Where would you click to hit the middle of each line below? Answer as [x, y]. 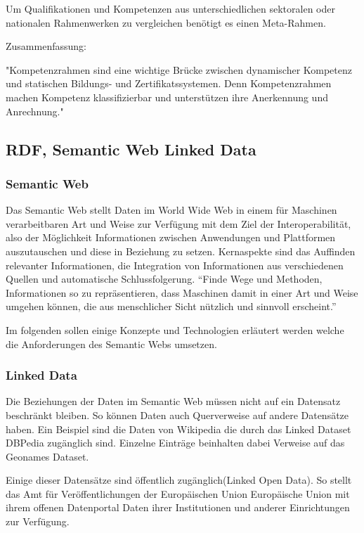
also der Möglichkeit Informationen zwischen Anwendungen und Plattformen [171, 237]
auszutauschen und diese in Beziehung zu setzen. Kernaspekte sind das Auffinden [181, 251]
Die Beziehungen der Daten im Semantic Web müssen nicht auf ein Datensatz [173, 401]
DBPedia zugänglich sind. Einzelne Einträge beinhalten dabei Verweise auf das [175, 443]
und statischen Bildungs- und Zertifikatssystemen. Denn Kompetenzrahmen [169, 83]
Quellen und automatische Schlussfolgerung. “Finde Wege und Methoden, [164, 279]
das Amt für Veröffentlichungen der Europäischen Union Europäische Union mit [178, 493]
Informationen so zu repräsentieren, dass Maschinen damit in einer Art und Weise [182, 292]
